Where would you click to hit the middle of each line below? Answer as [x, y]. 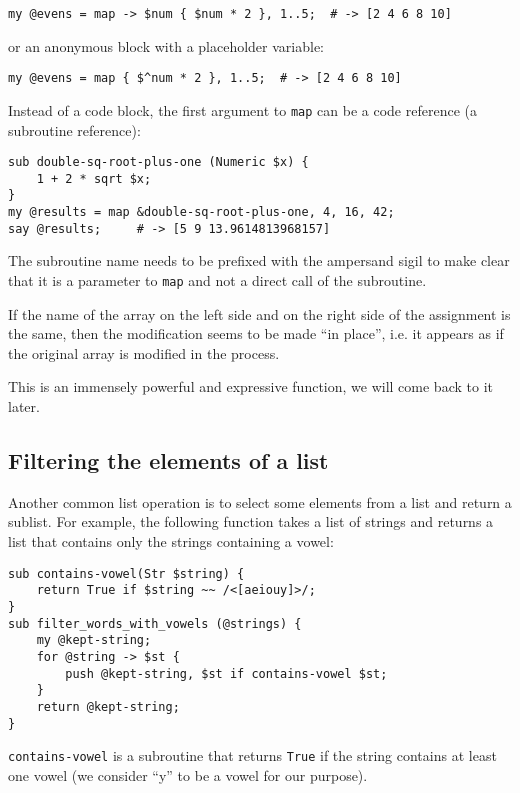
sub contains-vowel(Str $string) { [126, 573]
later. [24, 406]
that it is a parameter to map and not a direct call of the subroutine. [217, 280]
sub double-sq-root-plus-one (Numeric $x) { [158, 162]
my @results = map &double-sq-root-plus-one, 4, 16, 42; [201, 212]
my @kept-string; [94, 640]
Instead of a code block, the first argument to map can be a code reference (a [242, 109]
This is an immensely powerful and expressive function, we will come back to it [250, 386]
